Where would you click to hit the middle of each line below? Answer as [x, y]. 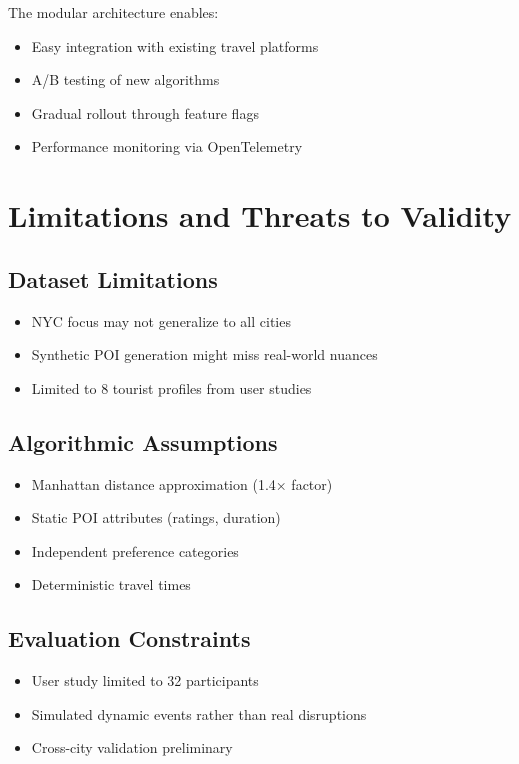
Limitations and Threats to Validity [260, 215]
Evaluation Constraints [129, 638]
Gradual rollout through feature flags [145, 112]
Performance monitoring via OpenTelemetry [167, 146]
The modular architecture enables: [113, 12]
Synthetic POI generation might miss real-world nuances [204, 354]
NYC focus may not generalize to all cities [161, 320]
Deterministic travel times [111, 584]
